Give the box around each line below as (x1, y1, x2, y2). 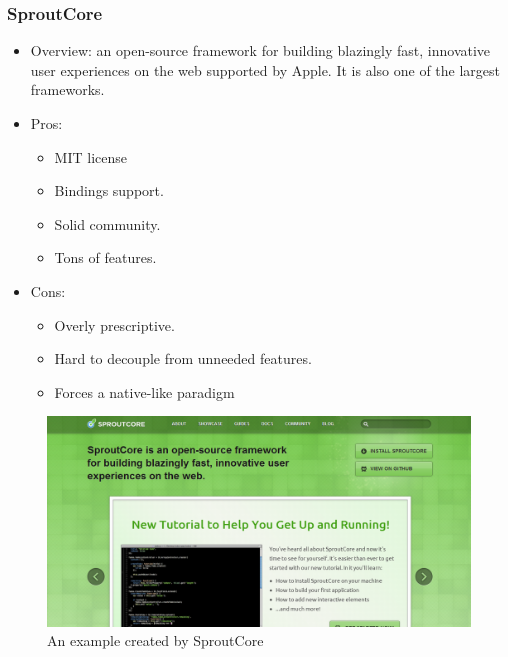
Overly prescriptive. (54, 314, 175, 335)
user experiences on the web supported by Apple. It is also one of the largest (30, 59, 500, 80)
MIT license (54, 146, 127, 167)
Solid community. (54, 213, 161, 234)
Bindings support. (54, 180, 164, 201)
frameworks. (30, 79, 105, 100)
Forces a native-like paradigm (54, 381, 235, 402)
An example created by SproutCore (47, 630, 264, 651)
